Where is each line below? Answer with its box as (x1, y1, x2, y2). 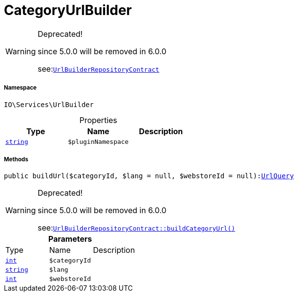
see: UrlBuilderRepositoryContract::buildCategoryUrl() (37, 223, 235, 233)
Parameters (48, 234, 92, 244)
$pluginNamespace (68, 138, 129, 145)
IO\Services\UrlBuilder (4, 100, 94, 109)
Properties (79, 115, 117, 125)
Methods (4, 156, 29, 163)
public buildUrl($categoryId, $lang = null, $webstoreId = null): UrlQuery (4, 172, 294, 180)
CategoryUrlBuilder (4, 2, 132, 18)
